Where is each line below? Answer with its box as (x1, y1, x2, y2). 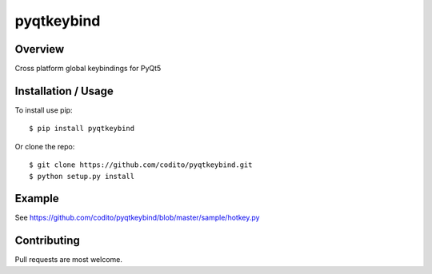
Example (14, 192, 59, 205)
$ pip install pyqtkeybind (29, 124, 135, 133)
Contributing (14, 234, 80, 248)
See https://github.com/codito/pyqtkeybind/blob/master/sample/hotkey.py (14, 212, 260, 223)
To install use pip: (14, 105, 73, 115)
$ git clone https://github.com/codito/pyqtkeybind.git (29, 161, 253, 169)
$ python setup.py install (29, 172, 135, 181)
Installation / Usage (14, 84, 114, 97)
